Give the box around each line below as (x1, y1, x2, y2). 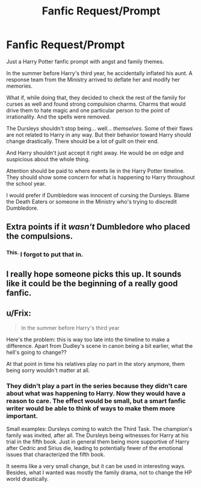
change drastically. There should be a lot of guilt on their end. (6, 137, 159, 145)
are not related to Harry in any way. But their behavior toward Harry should (6, 131, 191, 138)
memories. (6, 82, 33, 90)
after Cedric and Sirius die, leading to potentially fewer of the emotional (6, 445, 184, 452)
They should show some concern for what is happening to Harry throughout (6, 173, 195, 181)
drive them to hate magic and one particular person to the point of (6, 106, 170, 114)
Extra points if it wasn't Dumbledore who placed (6, 222, 191, 232)
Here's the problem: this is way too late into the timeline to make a (6, 335, 170, 343)
